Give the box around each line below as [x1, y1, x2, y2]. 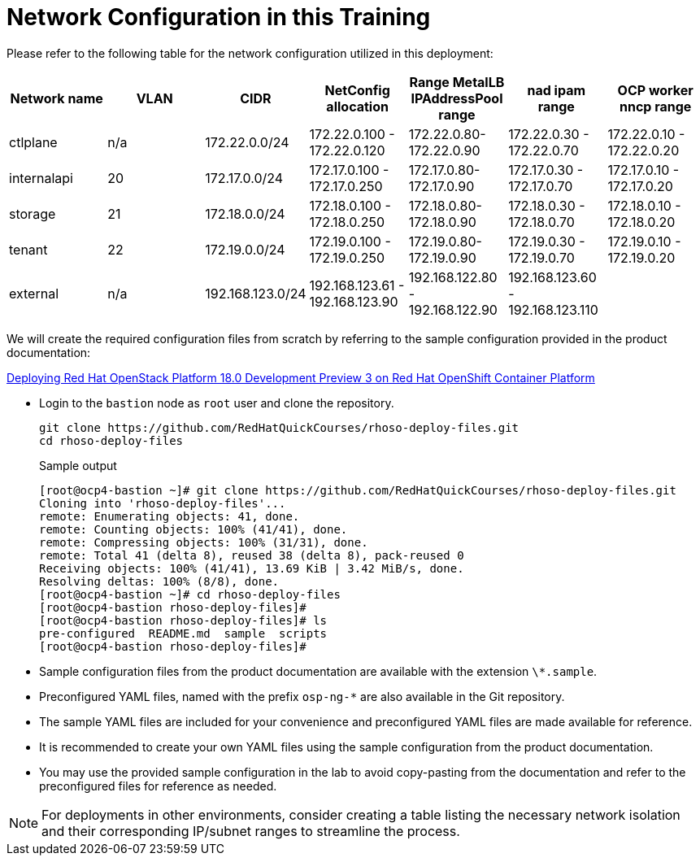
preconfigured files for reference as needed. [39, 778, 277, 793]
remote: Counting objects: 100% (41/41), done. [39, 522, 348, 536]
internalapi [9, 169, 73, 186]
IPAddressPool [411, 89, 503, 107]
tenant [9, 241, 48, 258]
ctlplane [9, 133, 58, 150]
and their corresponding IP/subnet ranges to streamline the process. [41, 822, 460, 839]
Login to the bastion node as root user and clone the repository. [39, 395, 394, 410]
